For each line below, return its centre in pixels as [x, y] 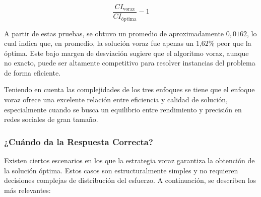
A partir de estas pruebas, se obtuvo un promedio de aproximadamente [114, 33]
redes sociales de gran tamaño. [51, 119]
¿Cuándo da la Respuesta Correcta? [79, 141]
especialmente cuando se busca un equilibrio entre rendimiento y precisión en [123, 109]
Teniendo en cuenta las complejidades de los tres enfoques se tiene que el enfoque [129, 89]
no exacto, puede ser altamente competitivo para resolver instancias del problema [130, 63]
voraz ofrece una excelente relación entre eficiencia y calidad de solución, [116, 100]
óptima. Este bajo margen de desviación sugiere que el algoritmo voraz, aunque [126, 53]
